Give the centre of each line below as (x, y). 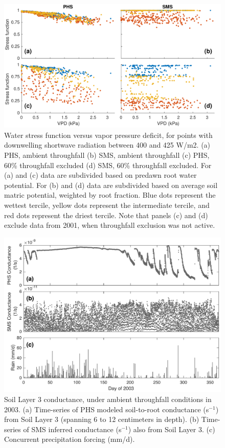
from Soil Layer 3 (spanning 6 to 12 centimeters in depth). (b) (102, 419)
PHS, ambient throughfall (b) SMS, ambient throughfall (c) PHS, (107, 155)
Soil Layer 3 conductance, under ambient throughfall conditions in (108, 399)
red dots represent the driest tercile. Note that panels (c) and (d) (106, 215)
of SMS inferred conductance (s (72, 429)
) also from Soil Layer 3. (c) (172, 429)
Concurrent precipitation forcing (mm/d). (70, 439)
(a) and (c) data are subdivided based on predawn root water (100, 175)
